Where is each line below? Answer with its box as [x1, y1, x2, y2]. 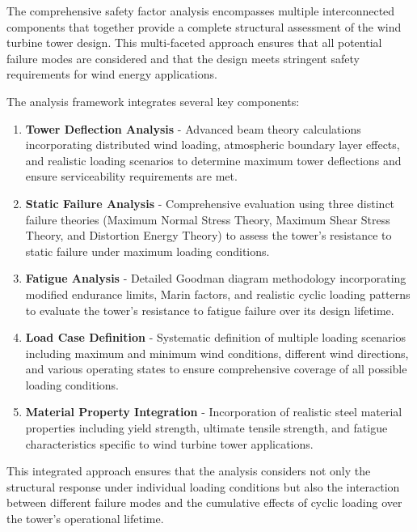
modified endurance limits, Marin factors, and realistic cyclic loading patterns [25, 285, 411, 302]
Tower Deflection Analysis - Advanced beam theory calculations [25, 120, 361, 137]
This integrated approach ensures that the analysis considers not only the [6, 462, 371, 479]
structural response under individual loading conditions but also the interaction [6, 478, 400, 495]
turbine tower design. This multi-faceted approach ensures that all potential [6, 34, 382, 51]
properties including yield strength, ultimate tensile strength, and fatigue [25, 419, 388, 436]
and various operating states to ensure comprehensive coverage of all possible [25, 360, 407, 377]
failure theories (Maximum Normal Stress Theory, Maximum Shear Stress [25, 211, 390, 228]
